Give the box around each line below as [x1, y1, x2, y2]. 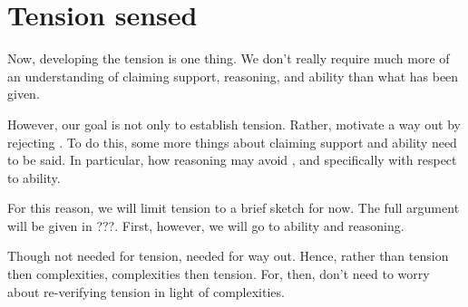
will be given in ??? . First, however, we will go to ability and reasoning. [7, 216, 405, 235]
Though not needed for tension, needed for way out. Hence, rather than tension [7, 246, 449, 265]
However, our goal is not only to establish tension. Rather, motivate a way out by [7, 114, 461, 133]
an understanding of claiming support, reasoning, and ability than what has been [7, 66, 459, 85]
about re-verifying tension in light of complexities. [7, 282, 285, 301]
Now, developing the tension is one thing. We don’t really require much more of [7, 49, 450, 68]
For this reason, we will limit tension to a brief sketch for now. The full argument [7, 198, 460, 217]
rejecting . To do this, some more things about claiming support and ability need [7, 132, 457, 151]
